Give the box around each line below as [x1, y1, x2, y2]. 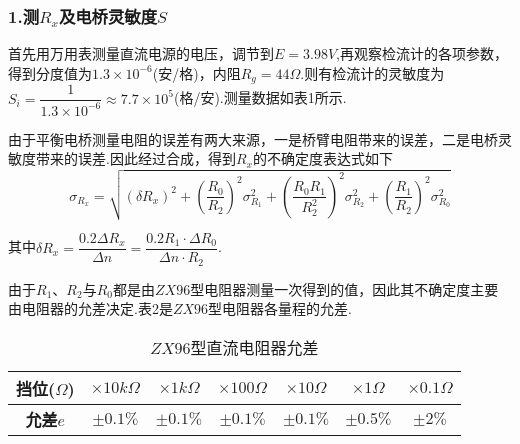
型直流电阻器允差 [190, 335, 319, 359]
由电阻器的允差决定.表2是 [8, 298, 173, 319]
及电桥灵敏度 [58, 3, 158, 28]
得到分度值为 [8, 62, 92, 83]
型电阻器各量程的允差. [208, 298, 352, 319]
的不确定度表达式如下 [252, 148, 393, 169]
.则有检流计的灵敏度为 [300, 62, 445, 83]
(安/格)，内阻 [152, 62, 241, 83]
